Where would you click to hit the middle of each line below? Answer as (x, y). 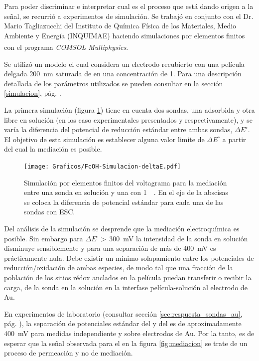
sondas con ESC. (50, 212)
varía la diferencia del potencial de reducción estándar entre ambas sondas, (118, 129)
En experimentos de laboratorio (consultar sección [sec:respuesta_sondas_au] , (123, 313)
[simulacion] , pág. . (33, 93)
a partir (234, 139)
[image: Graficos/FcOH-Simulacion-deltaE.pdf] (102, 166)
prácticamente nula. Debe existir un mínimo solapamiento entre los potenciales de (129, 258)
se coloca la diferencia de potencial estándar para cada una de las (124, 202)
